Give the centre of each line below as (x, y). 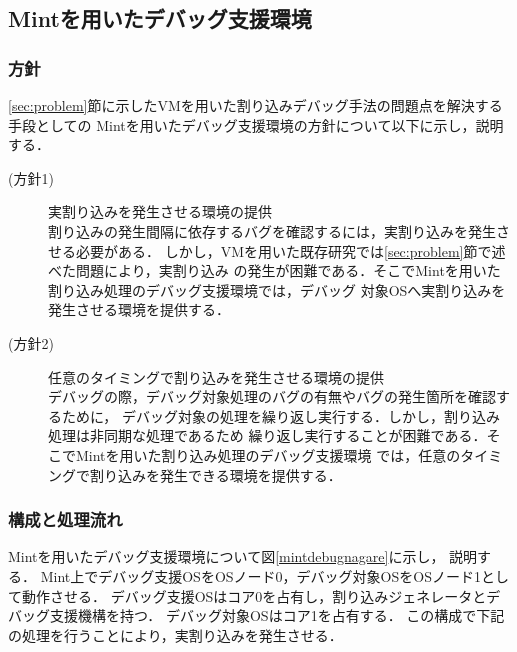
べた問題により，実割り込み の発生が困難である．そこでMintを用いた (274, 270)
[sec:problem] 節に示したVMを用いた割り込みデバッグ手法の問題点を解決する (255, 105)
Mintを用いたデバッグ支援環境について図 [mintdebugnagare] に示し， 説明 (243, 556)
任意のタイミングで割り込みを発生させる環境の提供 (216, 376)
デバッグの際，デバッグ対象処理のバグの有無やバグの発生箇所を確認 (272, 396)
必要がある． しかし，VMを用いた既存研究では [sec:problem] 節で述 (290, 250)
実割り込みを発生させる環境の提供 (160, 211)
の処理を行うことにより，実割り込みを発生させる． (175, 634)
